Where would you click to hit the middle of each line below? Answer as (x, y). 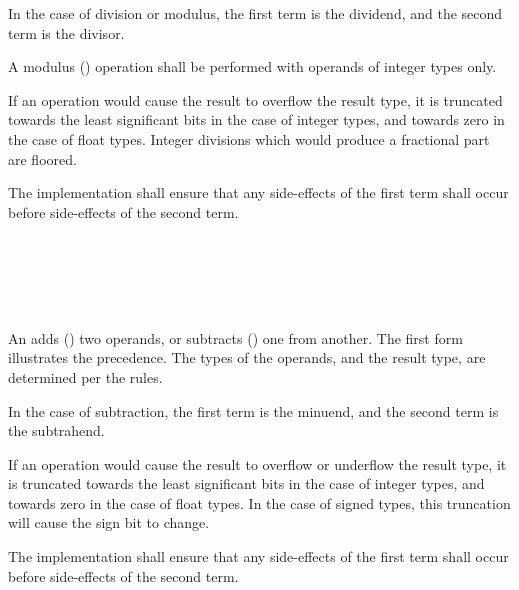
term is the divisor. (66, 32)
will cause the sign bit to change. (109, 522)
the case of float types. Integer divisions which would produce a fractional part (249, 138)
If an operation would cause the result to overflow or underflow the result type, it (257, 463)
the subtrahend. (56, 430)
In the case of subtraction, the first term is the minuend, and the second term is (253, 410)
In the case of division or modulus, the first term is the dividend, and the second (255, 13)
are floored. (42, 158)
